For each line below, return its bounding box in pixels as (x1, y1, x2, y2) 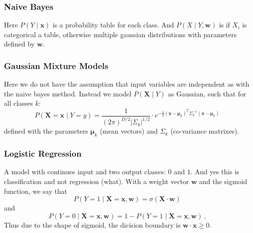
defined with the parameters (4, 126, 89, 136)
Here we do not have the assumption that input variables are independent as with (4, 79, 250, 89)
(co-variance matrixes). (170, 126, 239, 136)
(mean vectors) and (99, 126, 158, 136)
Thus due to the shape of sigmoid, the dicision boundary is (4, 219, 181, 230)
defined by (4, 39, 35, 49)
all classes (4, 98, 33, 108)
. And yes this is (190, 166, 239, 177)
